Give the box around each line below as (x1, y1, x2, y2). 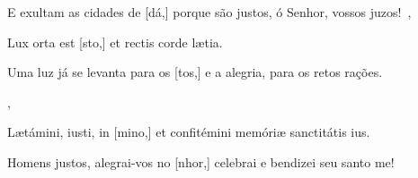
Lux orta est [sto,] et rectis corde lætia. (7, 32, 223, 51)
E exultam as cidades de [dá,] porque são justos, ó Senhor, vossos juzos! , (7, 3, 412, 21)
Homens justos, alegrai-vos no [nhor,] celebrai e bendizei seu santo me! (7, 152, 395, 171)
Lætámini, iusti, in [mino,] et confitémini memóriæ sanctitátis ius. (7, 123, 370, 141)
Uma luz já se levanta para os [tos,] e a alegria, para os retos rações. (7, 63, 383, 81)
